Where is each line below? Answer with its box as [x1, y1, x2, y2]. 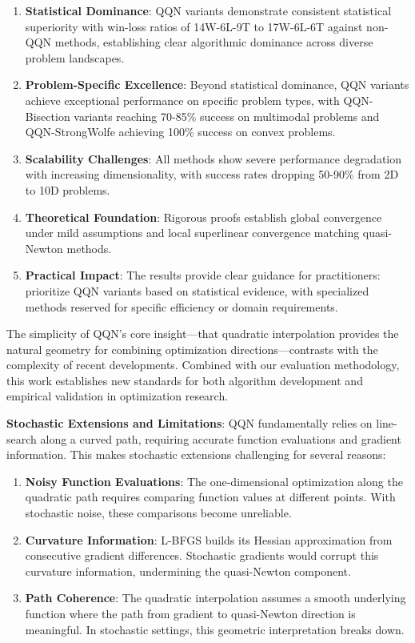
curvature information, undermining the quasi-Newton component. [25, 562, 351, 579]
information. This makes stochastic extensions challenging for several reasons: [6, 446, 386, 463]
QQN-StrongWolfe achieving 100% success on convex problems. [25, 123, 336, 140]
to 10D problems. [25, 181, 110, 198]
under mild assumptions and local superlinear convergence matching [25, 224, 360, 241]
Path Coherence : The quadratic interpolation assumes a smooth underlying [25, 589, 406, 606]
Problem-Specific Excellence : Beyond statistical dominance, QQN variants [25, 76, 409, 93]
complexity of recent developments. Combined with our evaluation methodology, [6, 356, 400, 373]
